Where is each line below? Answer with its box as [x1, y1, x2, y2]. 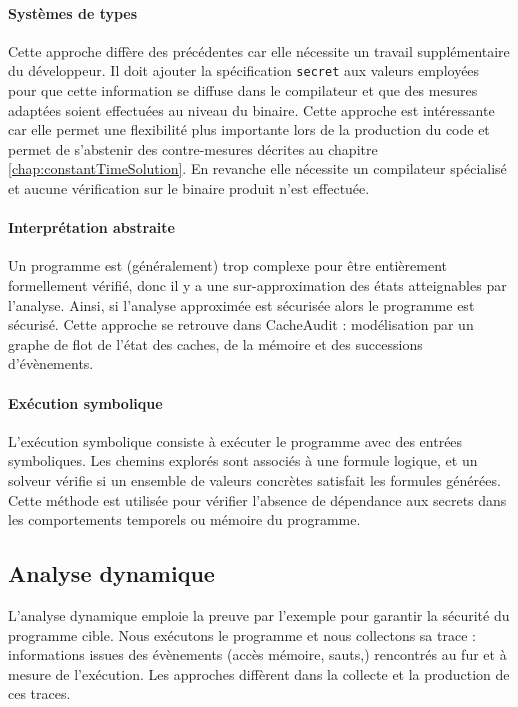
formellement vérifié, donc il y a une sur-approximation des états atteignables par [8, 275, 507, 295]
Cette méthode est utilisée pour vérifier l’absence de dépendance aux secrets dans [8, 489, 507, 510]
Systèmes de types [8, 2, 138, 23]
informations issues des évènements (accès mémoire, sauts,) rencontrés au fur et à [8, 644, 507, 665]
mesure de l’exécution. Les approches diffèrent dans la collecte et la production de [8, 663, 510, 684]
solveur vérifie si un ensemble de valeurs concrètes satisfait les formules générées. [8, 469, 501, 490]
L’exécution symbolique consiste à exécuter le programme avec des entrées [8, 430, 463, 451]
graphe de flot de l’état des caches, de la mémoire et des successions [8, 333, 423, 354]
